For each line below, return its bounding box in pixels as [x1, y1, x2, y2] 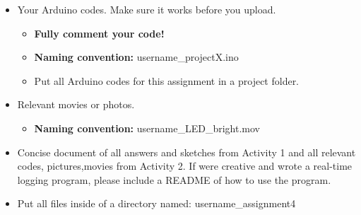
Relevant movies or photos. [17, 97, 135, 112]
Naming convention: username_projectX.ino [34, 50, 239, 64]
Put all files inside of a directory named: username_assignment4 [17, 196, 296, 211]
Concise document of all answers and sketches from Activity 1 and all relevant [17, 144, 356, 159]
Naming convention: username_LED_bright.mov [34, 120, 260, 135]
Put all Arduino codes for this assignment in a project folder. [34, 73, 300, 88]
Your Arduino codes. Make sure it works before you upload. [17, 2, 276, 16]
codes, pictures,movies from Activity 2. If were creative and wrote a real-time [17, 158, 353, 173]
